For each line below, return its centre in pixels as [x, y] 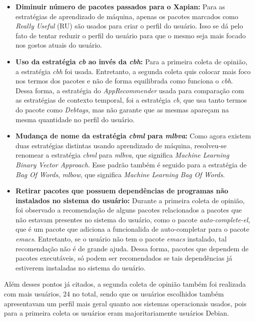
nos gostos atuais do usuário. [59, 45]
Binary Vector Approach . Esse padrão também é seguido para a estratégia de [131, 164]
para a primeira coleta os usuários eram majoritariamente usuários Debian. [117, 313]
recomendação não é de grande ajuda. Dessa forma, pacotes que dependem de [132, 248]
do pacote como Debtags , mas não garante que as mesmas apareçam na [122, 109]
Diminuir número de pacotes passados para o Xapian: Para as [120, 6]
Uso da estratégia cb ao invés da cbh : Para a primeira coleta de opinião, [131, 61]
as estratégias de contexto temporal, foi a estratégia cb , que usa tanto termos [131, 100]
